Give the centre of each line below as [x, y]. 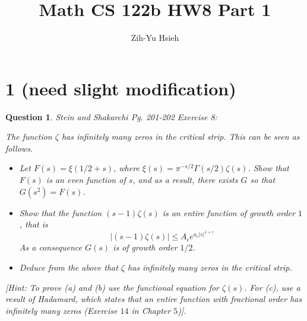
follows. [19, 148]
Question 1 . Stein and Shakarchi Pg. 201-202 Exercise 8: [111, 116]
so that [263, 180]
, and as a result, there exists [185, 180]
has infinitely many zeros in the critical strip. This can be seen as [181, 137]
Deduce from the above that [69, 267]
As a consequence [51, 247]
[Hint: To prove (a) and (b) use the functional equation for [113, 287]
